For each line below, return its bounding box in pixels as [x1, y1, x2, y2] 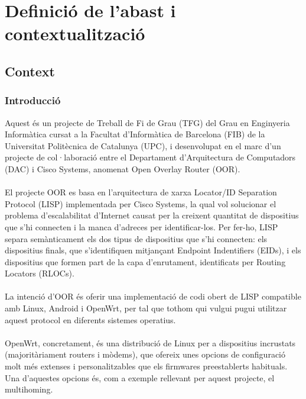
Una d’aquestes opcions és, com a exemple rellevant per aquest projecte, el [5, 371, 275, 384]
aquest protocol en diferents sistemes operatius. [5, 313, 176, 326]
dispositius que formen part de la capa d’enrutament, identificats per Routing [5, 255, 286, 268]
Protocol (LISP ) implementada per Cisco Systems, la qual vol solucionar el [5, 197, 276, 210]
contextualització [5, 21, 145, 46]
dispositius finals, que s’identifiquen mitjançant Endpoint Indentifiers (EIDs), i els [5, 244, 301, 256]
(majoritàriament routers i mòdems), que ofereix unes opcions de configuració [5, 348, 285, 361]
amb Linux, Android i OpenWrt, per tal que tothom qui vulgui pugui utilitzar [5, 302, 287, 314]
